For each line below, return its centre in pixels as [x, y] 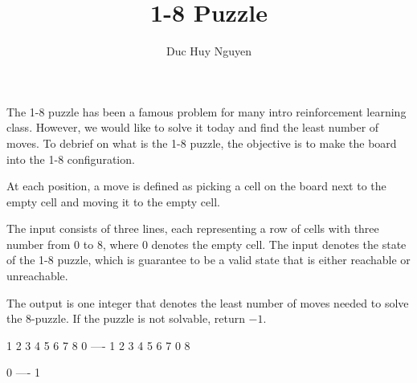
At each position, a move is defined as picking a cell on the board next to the [196, 186]
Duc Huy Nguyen [209, 51]
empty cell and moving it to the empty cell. [113, 201]
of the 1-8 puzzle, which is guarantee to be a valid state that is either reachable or [208, 260]
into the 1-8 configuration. [71, 159]
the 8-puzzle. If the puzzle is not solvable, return [126, 318]
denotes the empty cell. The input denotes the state [279, 244]
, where [121, 244]
